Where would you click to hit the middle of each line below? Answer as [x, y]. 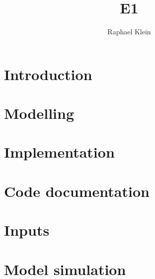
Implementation [59, 152]
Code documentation [77, 191]
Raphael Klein [129, 32]
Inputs [27, 230]
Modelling [39, 113]
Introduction [48, 74]
